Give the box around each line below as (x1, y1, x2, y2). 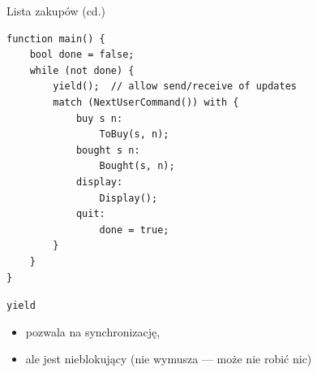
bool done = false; (29, 49, 135, 61)
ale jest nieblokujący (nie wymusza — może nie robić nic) (25, 350, 312, 367)
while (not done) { (29, 64, 135, 76)
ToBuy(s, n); (99, 128, 169, 141)
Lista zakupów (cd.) (6, 2, 105, 19)
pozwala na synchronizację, (25, 323, 161, 340)
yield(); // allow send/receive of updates (53, 80, 297, 93)
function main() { (6, 33, 105, 45)
